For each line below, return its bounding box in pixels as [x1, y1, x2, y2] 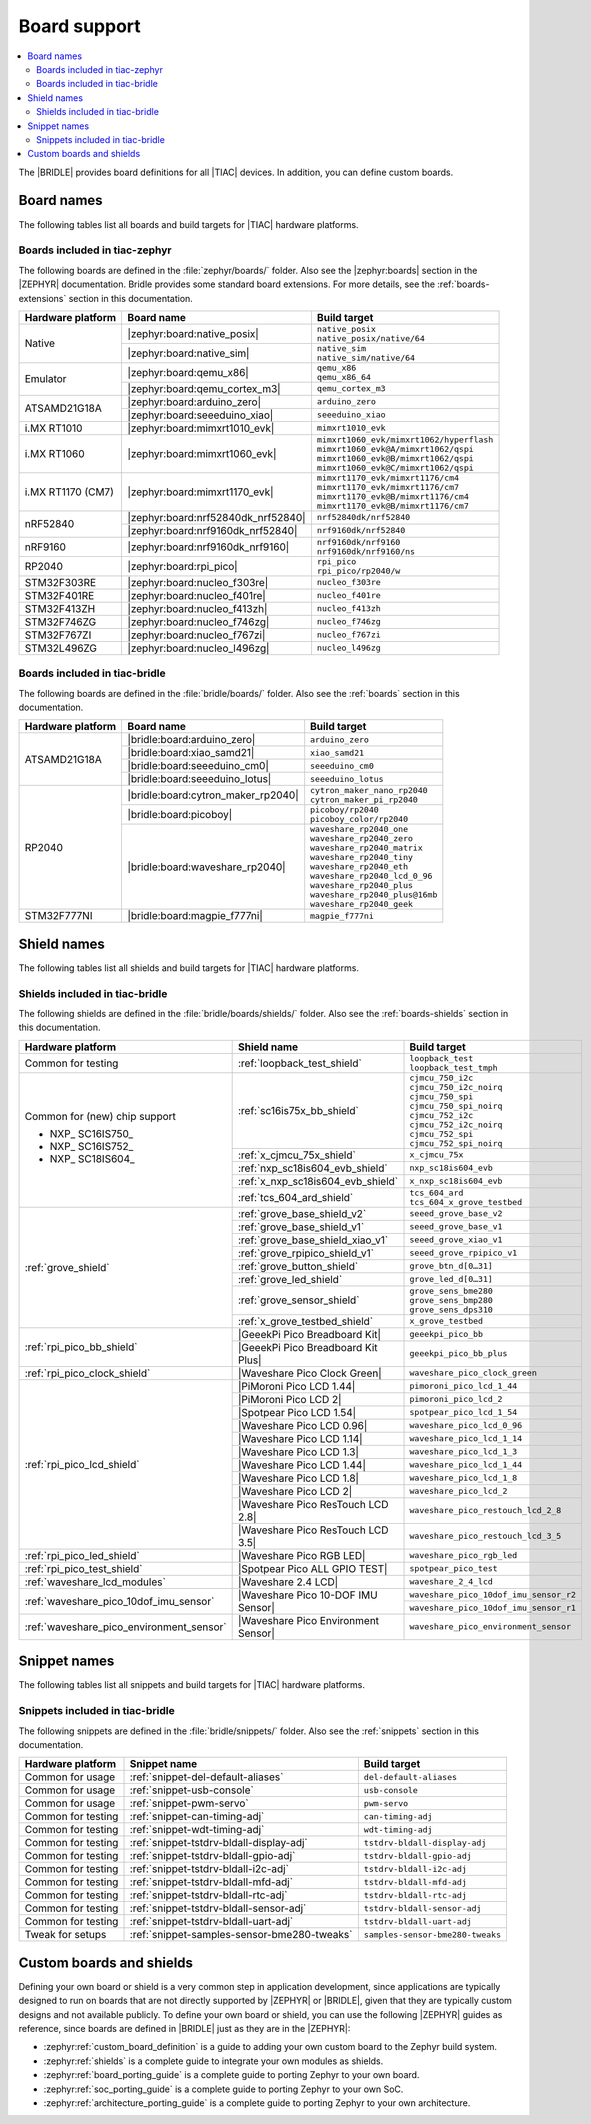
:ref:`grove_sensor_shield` [237, 1293, 360, 1307]
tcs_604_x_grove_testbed [409, 1196, 523, 1207]
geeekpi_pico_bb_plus [409, 1348, 508, 1359]
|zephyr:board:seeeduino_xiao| [127, 408, 274, 422]
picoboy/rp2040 [310, 805, 379, 815]
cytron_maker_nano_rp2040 [310, 785, 429, 796]
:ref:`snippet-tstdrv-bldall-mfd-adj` [129, 1875, 294, 1889]
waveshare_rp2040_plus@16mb [310, 890, 438, 900]
